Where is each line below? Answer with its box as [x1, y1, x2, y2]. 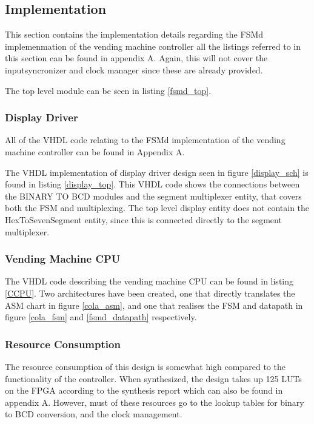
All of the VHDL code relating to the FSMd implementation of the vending [5, 133, 286, 146]
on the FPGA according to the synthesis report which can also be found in [5, 384, 283, 397]
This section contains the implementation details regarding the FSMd [5, 28, 264, 41]
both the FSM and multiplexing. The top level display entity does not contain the [5, 201, 310, 214]
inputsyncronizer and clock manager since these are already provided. [5, 63, 263, 76]
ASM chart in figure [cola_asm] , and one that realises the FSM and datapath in [5, 298, 303, 311]
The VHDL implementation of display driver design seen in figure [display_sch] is [5, 166, 309, 178]
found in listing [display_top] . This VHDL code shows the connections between [5, 178, 300, 190]
